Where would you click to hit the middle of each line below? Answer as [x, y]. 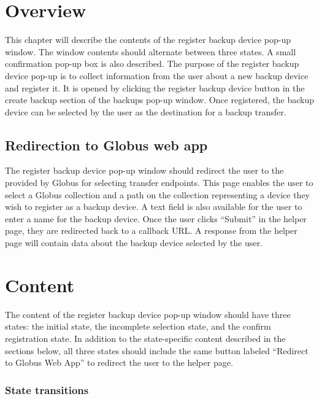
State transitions [47, 389]
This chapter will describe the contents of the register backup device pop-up [148, 40]
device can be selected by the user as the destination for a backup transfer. [146, 111]
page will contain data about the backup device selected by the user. [134, 243]
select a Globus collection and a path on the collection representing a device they [157, 194]
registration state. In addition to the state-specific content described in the [145, 338]
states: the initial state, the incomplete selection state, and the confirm [138, 326]
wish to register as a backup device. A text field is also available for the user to [154, 207]
